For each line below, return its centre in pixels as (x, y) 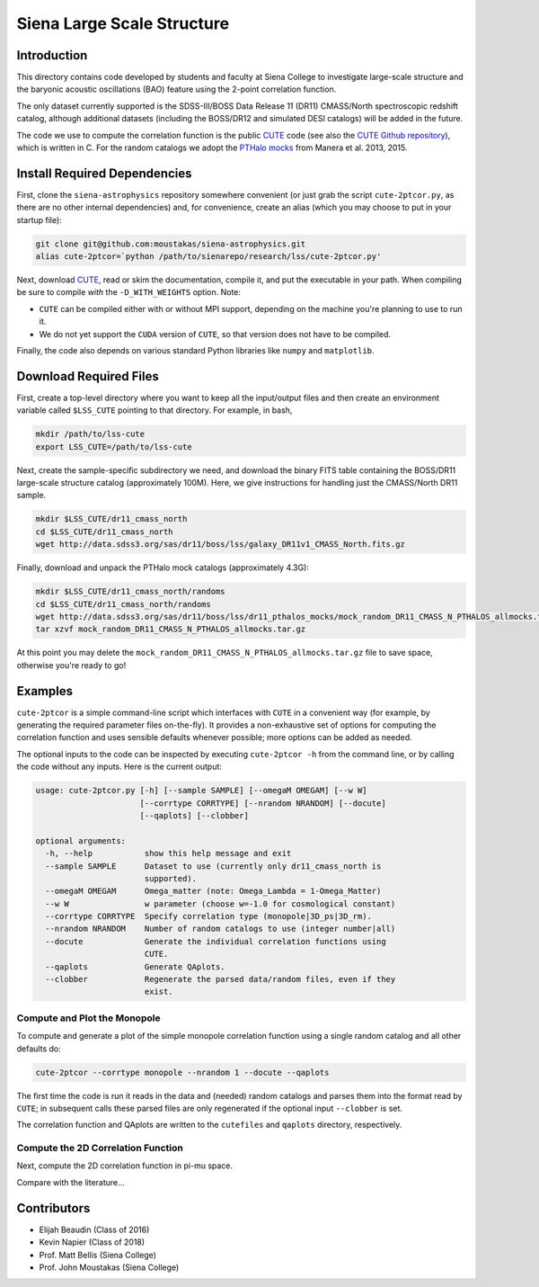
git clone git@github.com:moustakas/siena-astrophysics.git (171, 244)
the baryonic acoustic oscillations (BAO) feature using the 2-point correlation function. (177, 89)
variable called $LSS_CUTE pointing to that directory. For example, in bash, (155, 410)
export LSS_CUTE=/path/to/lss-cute (114, 447)
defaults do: (39, 1049)
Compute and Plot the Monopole (88, 1018)
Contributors (53, 1208)
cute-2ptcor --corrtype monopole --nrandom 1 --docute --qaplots (182, 1072)
